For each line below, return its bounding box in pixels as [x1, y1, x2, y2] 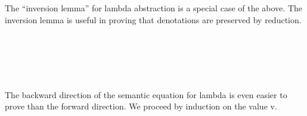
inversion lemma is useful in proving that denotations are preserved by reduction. [5, 13, 302, 26]
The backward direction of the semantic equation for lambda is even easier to [5, 88, 287, 101]
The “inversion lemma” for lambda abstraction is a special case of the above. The [5, 2, 302, 14]
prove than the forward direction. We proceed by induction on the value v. [5, 100, 277, 112]
